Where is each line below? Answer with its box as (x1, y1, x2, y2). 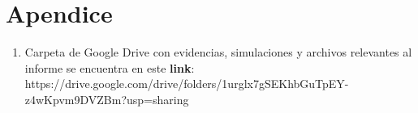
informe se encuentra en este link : (24, 59, 195, 76)
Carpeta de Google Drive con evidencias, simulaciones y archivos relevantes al (24, 44, 412, 61)
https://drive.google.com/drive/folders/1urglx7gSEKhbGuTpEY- (24, 75, 349, 92)
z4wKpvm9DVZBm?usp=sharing (24, 90, 189, 107)
